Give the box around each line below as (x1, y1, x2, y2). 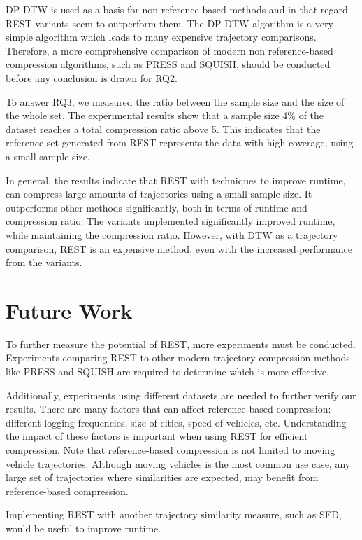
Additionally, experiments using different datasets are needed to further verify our (6, 387, 356, 402)
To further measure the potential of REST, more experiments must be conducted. (6, 336, 356, 351)
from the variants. (6, 255, 82, 270)
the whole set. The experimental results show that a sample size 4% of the (6, 108, 324, 123)
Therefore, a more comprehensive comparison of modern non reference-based (6, 43, 333, 57)
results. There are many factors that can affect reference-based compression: (6, 401, 331, 416)
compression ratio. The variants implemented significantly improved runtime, (6, 214, 335, 228)
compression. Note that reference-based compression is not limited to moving (6, 442, 335, 457)
